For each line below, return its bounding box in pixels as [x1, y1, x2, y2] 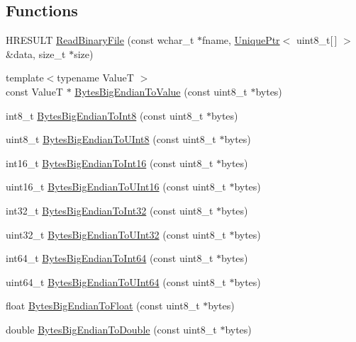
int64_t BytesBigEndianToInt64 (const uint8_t [6, 251, 213, 266]
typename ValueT [57, 70, 134, 85]
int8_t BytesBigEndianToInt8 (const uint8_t [6, 108, 204, 122]
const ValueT [6, 84, 63, 98]
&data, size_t [6, 46, 66, 61]
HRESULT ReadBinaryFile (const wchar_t [6, 33, 194, 47]
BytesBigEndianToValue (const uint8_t [74, 84, 247, 98]
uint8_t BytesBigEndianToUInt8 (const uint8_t [6, 132, 216, 147]
